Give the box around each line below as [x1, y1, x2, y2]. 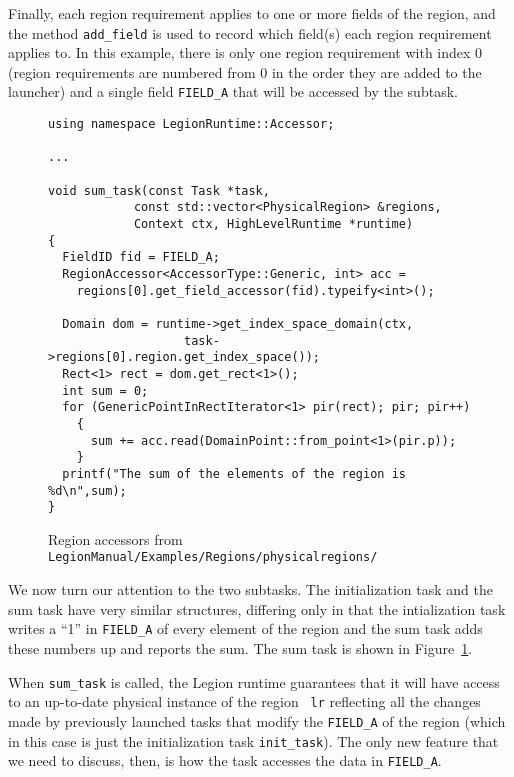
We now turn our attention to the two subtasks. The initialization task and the [8, 579, 493, 600]
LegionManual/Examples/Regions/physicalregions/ [48, 550, 378, 565]
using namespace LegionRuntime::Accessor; [48, 117, 335, 132]
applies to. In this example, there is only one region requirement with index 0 [8, 42, 483, 63]
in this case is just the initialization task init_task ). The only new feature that [8, 730, 499, 751]
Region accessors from [48, 528, 183, 549]
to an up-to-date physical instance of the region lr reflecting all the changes [8, 691, 481, 712]
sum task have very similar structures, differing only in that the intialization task [8, 598, 506, 619]
